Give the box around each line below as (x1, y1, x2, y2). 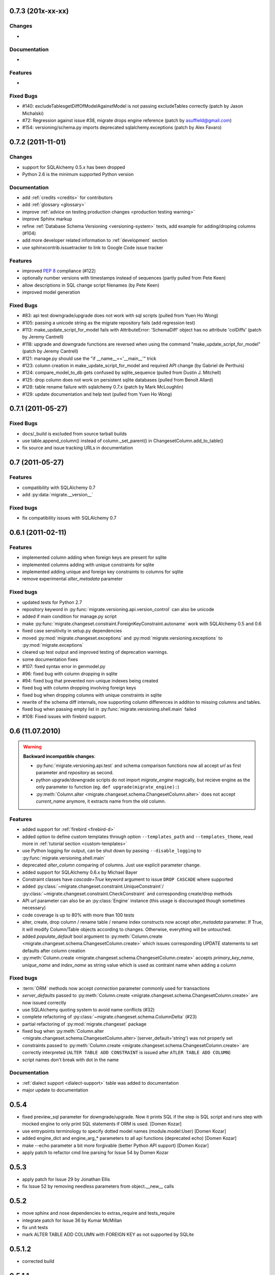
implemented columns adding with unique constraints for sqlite (22, 562, 155, 568)
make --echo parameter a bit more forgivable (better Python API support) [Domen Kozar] (22, 1142, 209, 1149)
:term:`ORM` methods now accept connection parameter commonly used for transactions (22, 985, 210, 991)
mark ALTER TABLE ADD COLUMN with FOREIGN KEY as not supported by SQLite (22, 1232, 194, 1238)
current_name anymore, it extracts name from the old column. (36, 798, 166, 804)
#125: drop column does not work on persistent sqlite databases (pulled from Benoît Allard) (22, 376, 213, 382)
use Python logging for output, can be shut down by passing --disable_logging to (22, 848, 201, 854)
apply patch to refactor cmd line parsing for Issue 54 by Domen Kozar (22, 1150, 169, 1156)
